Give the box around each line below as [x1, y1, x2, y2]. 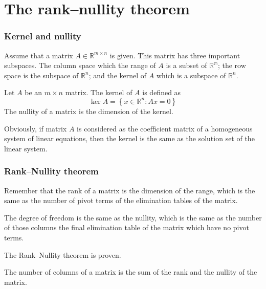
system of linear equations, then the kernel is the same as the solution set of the [4, 133, 255, 144]
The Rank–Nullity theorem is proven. [4, 249, 121, 260]
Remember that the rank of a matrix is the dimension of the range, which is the [4, 185, 255, 195]
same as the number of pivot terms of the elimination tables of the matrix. [4, 195, 238, 206]
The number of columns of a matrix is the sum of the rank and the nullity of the [4, 266, 257, 277]
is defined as [142, 87, 181, 98]
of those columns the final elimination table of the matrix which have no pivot [4, 222, 249, 233]
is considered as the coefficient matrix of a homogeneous [77, 123, 253, 134]
